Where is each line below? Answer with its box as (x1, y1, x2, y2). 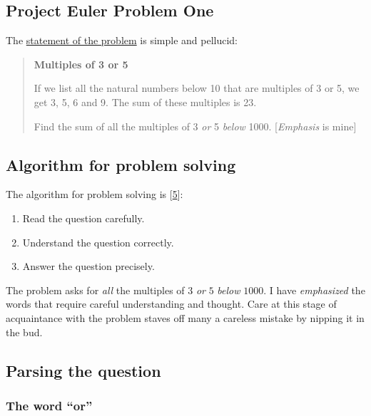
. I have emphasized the (263, 282, 365, 297)
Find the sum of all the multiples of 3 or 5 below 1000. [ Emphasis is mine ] (34, 118, 357, 133)
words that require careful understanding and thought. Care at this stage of (6, 296, 337, 311)
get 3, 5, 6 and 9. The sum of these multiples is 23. (34, 94, 257, 109)
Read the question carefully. (22, 210, 145, 225)
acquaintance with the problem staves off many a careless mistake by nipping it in (6, 310, 365, 325)
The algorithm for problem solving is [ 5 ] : (6, 187, 183, 202)
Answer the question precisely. (22, 259, 155, 274)
